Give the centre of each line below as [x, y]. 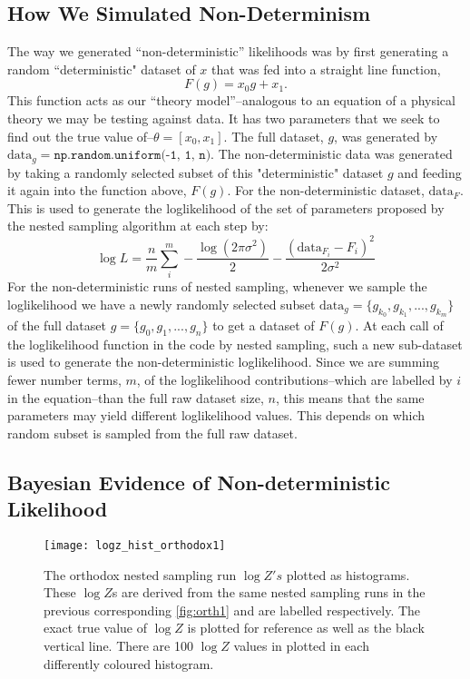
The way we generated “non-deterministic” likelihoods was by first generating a [228, 51]
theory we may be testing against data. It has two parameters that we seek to [224, 118]
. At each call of [399, 325]
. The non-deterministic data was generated [332, 154]
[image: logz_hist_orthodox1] [135, 546]
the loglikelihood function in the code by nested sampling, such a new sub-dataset [235, 344]
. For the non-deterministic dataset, [326, 190]
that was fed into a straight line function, [326, 69]
